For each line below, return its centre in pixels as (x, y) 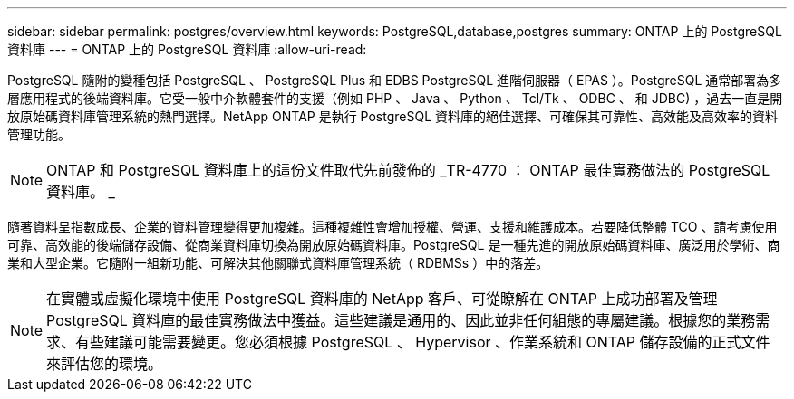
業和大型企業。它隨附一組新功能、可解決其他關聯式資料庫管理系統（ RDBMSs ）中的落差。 (278, 263)
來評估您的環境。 (105, 364)
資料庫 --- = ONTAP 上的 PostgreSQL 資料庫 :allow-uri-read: (187, 49)
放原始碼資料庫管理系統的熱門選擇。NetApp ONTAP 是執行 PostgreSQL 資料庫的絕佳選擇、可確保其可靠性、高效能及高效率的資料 (393, 116)
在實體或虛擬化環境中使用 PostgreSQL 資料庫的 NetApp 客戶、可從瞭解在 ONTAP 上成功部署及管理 (382, 299)
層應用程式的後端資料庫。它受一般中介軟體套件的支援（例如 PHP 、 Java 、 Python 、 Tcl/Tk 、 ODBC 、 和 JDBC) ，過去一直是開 (395, 98)
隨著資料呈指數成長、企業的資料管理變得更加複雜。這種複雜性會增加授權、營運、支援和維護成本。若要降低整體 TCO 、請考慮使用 (392, 227)
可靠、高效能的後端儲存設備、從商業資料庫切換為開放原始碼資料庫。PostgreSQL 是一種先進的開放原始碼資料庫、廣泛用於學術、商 (394, 245)
